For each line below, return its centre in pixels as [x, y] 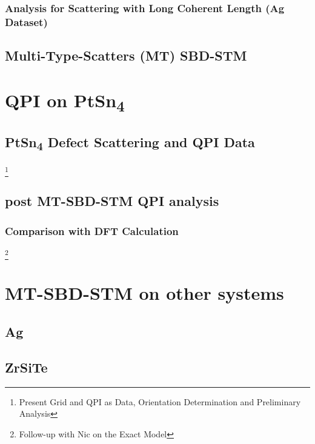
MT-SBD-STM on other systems [144, 293]
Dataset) [26, 22]
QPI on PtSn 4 [65, 101]
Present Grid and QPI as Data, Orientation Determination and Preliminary [160, 401]
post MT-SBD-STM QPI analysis [112, 201]
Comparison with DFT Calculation [92, 230]
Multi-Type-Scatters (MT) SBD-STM [126, 55]
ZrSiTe [26, 367]
